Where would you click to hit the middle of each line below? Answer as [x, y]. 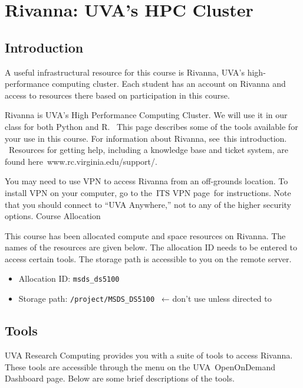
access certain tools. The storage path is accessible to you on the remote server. [148, 258]
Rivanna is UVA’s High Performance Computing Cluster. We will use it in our [146, 115]
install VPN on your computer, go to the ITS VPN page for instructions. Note [148, 192]
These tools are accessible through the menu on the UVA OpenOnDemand [140, 366]
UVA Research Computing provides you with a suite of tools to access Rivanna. [149, 355]
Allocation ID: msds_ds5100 [69, 278]
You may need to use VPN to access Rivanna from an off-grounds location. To [146, 181]
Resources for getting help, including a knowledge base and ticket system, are [148, 150]
